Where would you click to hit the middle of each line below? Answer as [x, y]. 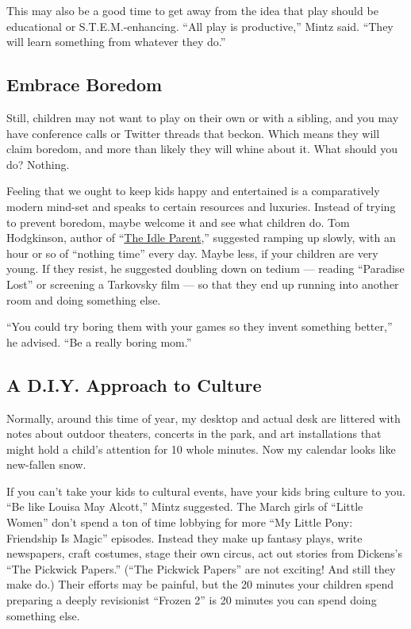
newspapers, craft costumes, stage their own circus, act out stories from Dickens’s [204, 553]
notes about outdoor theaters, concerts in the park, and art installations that [194, 433]
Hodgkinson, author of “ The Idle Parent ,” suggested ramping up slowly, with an [201, 238]
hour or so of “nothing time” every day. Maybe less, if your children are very [192, 253]
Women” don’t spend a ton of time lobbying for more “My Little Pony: [180, 522]
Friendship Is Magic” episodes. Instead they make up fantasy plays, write [184, 537]
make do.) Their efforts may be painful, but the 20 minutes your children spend [200, 584]
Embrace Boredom [85, 84]
